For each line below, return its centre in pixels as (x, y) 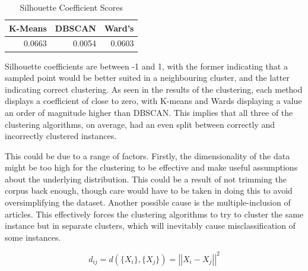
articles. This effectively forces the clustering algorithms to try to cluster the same (154, 214)
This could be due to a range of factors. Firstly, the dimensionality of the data (147, 155)
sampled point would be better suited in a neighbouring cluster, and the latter (147, 78)
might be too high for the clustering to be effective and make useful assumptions (151, 167)
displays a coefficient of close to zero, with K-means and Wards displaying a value (153, 101)
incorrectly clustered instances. (61, 136)
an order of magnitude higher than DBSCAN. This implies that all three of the (149, 112)
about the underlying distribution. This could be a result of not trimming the (146, 179)
